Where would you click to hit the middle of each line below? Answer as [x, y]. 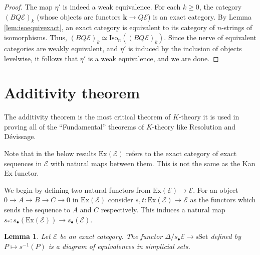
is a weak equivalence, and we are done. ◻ [153, 58]
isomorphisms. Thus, [36, 37]
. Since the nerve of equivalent [210, 37]
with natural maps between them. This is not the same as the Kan [153, 163]
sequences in [23, 163]
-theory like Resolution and [194, 126]
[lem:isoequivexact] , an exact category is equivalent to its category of [110, 27]
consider [120, 200]
